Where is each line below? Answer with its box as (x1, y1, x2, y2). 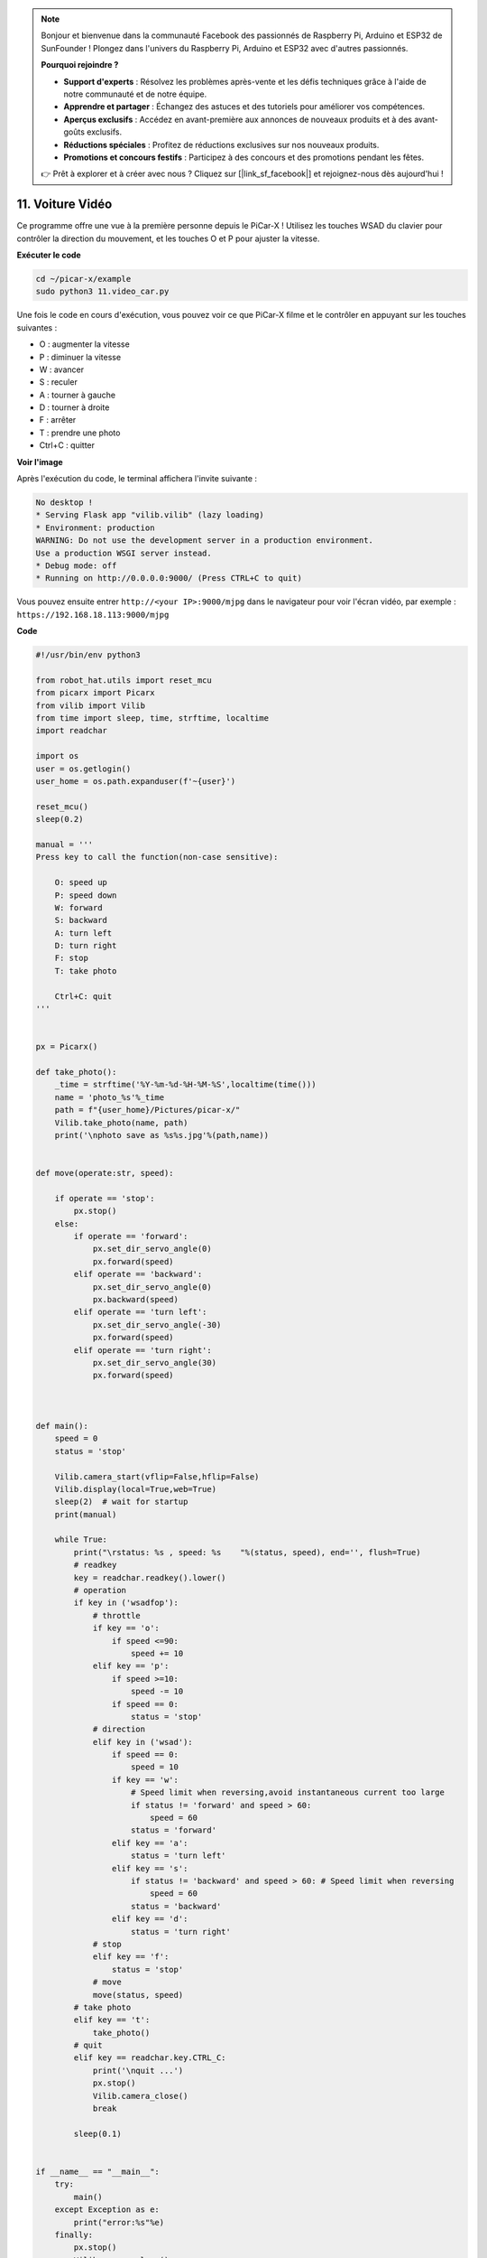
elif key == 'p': (92, 1661, 170, 1671)
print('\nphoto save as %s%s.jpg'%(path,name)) (54, 1130, 270, 1140)
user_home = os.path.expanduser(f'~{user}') (35, 777, 236, 787)
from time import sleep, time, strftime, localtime (35, 714, 270, 723)
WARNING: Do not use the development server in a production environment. (35, 536, 374, 546)
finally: (54, 2229, 94, 2240)
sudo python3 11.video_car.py (35, 286, 170, 297)
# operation (73, 1585, 126, 1596)
